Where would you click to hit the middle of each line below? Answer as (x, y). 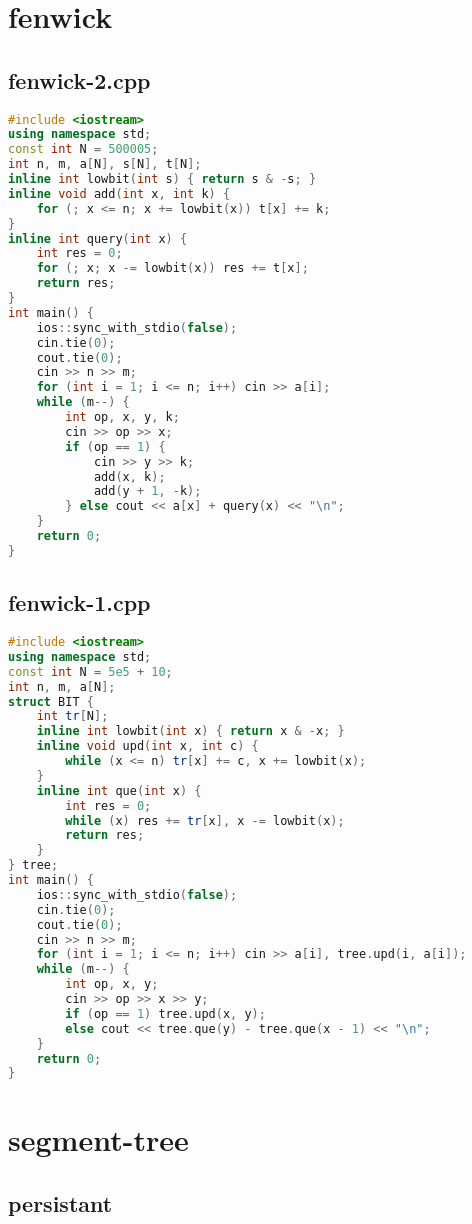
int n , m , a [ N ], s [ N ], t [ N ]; (105, 164)
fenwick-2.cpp (79, 79)
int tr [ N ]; (72, 716)
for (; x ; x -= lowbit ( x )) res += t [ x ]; (172, 268)
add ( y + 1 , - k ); (147, 491)
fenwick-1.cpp (79, 602)
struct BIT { (51, 701)
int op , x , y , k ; (122, 417)
